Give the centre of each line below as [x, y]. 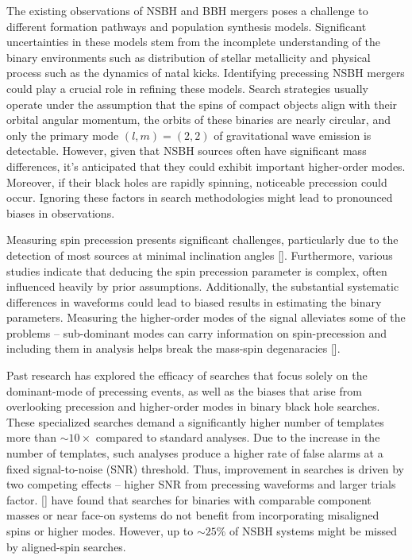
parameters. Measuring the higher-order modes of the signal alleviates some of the [206, 317]
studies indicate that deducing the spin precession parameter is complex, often [197, 270]
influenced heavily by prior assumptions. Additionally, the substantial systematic [203, 286]
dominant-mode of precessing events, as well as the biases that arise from [184, 390]
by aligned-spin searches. [66, 546]
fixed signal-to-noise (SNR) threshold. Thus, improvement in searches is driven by [205, 468]
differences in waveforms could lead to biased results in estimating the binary [194, 301]
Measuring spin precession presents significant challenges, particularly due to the [202, 239]
